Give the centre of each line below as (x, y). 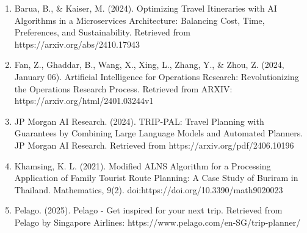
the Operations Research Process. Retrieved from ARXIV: (123, 88)
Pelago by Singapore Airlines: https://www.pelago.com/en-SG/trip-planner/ (157, 222)
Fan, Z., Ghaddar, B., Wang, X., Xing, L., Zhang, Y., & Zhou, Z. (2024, (149, 65)
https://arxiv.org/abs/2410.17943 (77, 44)
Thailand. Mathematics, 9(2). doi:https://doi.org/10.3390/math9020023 (149, 189)
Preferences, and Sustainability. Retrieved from (102, 32)
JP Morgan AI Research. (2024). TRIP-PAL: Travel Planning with (139, 121)
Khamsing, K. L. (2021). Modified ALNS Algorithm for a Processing (143, 165)
